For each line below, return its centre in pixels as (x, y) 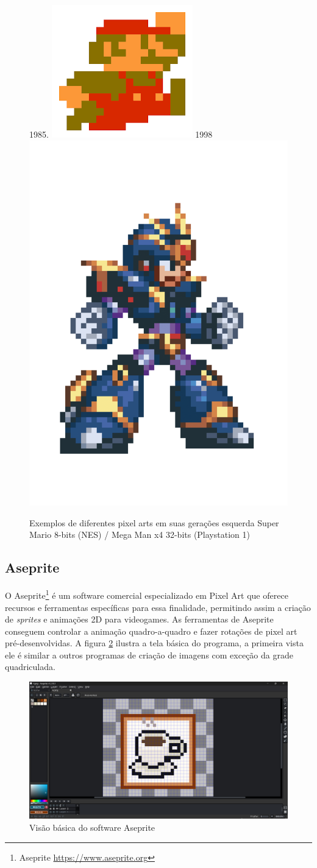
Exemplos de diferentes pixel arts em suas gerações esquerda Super (154, 522)
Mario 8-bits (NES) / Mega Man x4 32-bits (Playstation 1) (140, 535)
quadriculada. (30, 667)
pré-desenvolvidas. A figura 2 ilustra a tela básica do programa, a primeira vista (154, 643)
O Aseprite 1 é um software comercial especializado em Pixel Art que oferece (147, 594)
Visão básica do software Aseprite (92, 827)
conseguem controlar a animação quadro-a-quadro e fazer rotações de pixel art (151, 631)
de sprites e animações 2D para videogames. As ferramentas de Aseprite (139, 619)
